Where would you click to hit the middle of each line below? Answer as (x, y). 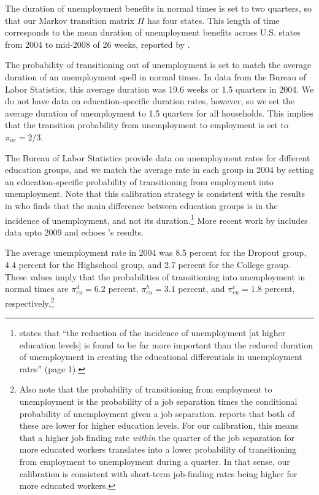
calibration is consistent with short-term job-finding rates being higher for (158, 473)
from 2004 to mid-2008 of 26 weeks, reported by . (98, 44)
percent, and (202, 289)
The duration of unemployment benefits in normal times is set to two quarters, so (158, 8)
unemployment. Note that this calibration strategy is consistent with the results (155, 194)
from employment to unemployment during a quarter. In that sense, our (155, 461)
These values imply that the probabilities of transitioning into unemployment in (155, 276)
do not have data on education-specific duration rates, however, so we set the (150, 101)
